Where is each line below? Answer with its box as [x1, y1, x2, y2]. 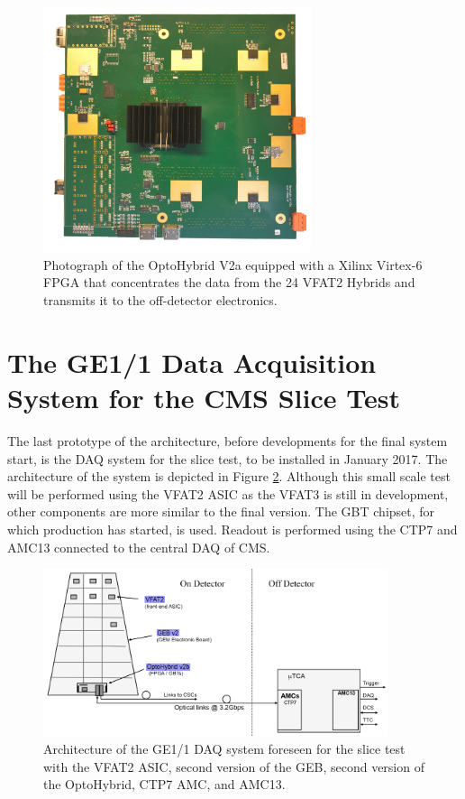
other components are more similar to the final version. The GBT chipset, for [7, 502, 435, 521]
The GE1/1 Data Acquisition [7, 343, 377, 380]
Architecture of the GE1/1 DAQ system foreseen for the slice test [43, 739, 406, 757]
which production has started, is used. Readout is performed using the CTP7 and [7, 519, 458, 538]
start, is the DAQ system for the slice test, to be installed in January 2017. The [7, 449, 448, 468]
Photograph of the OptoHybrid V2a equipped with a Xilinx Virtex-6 [43, 255, 423, 274]
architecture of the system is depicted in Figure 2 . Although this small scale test [7, 467, 451, 486]
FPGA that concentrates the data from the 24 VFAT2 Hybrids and [43, 273, 415, 292]
